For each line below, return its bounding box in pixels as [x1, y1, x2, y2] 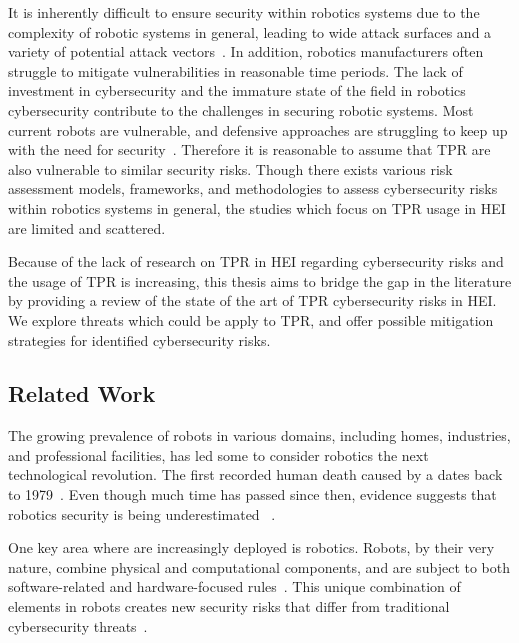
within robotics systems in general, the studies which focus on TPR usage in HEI [8, 197, 506, 218]
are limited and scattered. [8, 217, 166, 238]
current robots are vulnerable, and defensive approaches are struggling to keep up [8, 119, 508, 140]
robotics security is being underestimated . [8, 503, 276, 524]
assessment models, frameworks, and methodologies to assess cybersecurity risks [8, 178, 498, 199]
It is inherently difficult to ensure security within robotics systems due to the [8, 2, 480, 22]
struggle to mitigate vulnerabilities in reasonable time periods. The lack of [8, 60, 463, 81]
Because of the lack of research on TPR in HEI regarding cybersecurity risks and [8, 251, 504, 272]
